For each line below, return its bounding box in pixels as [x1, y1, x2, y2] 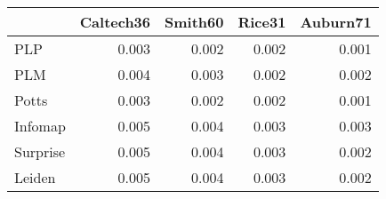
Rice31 [237, 12, 286, 32]
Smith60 [165, 12, 224, 32]
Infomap [14, 115, 66, 136]
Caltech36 [79, 12, 151, 32]
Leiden [14, 167, 56, 187]
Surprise [14, 141, 66, 162]
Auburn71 [300, 12, 372, 32]
